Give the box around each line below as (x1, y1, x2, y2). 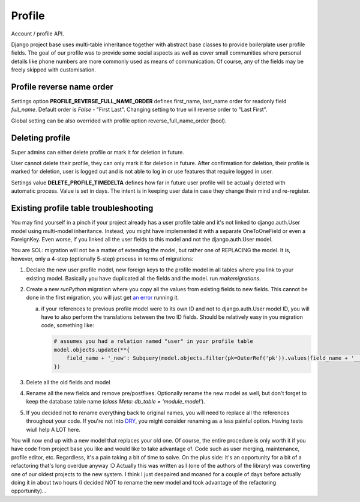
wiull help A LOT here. (26, 426, 81, 433)
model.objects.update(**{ (53, 346, 130, 353)
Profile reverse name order (11, 82, 113, 92)
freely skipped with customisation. (11, 66, 96, 73)
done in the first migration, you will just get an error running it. (26, 294, 179, 301)
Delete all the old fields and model (26, 378, 110, 386)
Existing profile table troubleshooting (11, 203, 154, 213)
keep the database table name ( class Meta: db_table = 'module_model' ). (26, 398, 205, 405)
